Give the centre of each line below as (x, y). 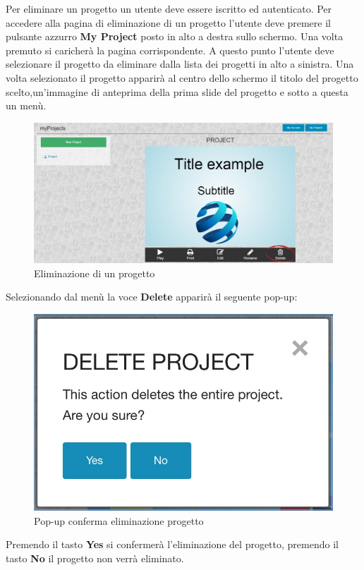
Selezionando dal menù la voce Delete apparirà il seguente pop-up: (152, 297)
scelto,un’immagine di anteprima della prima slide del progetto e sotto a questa (177, 91)
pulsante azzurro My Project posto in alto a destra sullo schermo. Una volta (175, 36)
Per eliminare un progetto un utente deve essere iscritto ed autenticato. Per (169, 8)
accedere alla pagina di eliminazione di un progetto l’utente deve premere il (168, 22)
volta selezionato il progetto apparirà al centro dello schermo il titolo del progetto (182, 77)
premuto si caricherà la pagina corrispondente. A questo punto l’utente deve (170, 50)
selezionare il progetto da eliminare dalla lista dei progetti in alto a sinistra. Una (180, 64)
